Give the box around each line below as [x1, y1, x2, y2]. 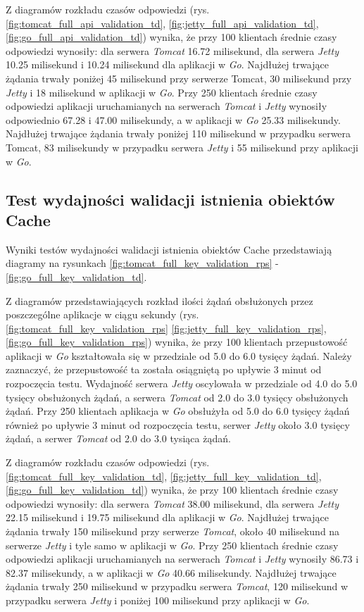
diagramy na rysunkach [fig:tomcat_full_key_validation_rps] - [6, 256, 279, 270]
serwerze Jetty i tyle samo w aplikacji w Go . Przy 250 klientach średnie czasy [6, 537, 339, 552]
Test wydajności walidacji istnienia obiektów [6, 188, 335, 210]
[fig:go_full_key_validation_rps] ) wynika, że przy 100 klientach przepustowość [6, 335, 348, 349]
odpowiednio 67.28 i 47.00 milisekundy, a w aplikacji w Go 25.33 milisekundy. [6, 112, 341, 127]
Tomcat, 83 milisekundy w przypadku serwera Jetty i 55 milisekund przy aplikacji [6, 139, 358, 154]
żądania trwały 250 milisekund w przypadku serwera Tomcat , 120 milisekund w [6, 579, 349, 594]
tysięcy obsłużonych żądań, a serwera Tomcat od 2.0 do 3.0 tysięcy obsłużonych [6, 389, 349, 404]
